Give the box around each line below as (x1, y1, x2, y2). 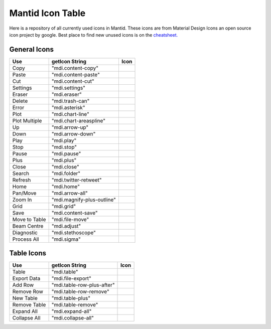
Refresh (12, 176, 31, 183)
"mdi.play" (51, 137, 77, 144)
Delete (12, 97, 28, 104)
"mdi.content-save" (51, 209, 98, 216)
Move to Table (12, 216, 46, 223)
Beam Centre (12, 222, 44, 229)
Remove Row (12, 288, 44, 295)
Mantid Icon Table (9, 8, 86, 19)
